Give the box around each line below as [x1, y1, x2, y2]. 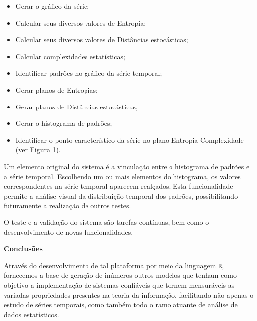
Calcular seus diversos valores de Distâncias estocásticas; [15, 34, 188, 45]
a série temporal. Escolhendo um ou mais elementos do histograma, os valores [4, 171, 241, 181]
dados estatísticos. [4, 309, 59, 319]
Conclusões [4, 243, 43, 254]
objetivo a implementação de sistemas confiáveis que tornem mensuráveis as [4, 279, 235, 290]
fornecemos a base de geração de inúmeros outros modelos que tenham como [4, 270, 237, 280]
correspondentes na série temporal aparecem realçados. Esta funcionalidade [4, 181, 233, 191]
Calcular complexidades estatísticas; [15, 51, 125, 61]
